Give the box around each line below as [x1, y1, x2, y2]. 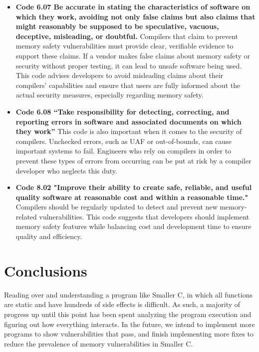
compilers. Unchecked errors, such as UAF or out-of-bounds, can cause [15, 135, 232, 146]
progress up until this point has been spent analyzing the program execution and [4, 308, 252, 319]
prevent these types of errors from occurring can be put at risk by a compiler [15, 155, 252, 165]
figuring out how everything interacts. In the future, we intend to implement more [4, 318, 255, 329]
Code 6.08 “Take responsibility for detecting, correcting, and [15, 106, 230, 116]
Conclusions [4, 260, 87, 280]
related [15, 211, 37, 221]
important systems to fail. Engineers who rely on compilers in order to [15, 145, 232, 156]
